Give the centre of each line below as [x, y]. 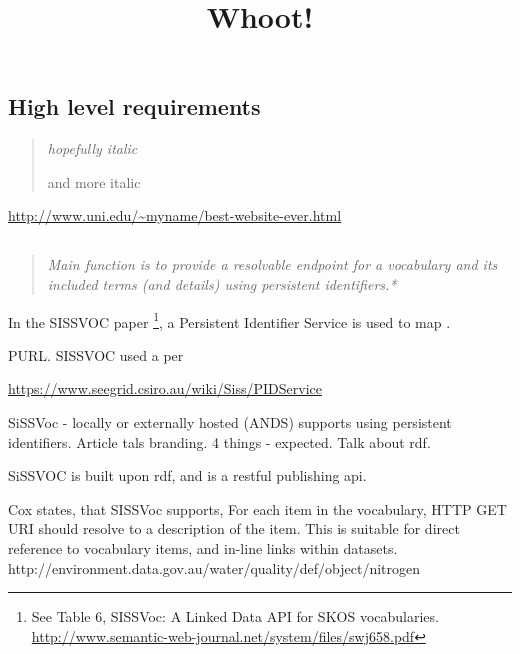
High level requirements [134, 106]
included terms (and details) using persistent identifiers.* [222, 283]
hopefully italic [92, 148]
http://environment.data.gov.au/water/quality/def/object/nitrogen [214, 567]
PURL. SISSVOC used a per [96, 354]
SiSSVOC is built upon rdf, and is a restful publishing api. [187, 475]
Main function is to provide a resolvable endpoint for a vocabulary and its [272, 264]
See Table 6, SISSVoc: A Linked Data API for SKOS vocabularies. [235, 616]
